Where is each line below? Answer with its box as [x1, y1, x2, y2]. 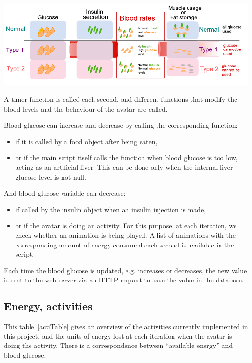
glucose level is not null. [15, 171, 86, 181]
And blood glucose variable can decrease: [4, 188, 126, 198]
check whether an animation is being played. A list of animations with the [15, 230, 236, 240]
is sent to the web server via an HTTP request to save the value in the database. [4, 275, 244, 285]
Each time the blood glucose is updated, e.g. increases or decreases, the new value [4, 265, 247, 275]
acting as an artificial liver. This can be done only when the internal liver [15, 162, 233, 172]
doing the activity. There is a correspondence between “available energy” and [4, 340, 233, 350]
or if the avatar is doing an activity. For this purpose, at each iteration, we [15, 220, 237, 231]
